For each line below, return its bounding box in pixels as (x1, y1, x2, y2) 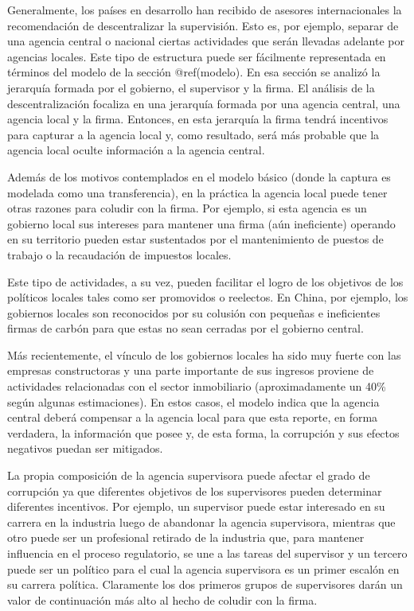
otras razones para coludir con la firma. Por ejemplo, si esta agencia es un (7, 200, 367, 216)
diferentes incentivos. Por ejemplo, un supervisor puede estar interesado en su (7, 498, 385, 515)
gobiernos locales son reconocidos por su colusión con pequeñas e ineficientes (7, 304, 381, 321)
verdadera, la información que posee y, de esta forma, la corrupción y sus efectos (7, 424, 400, 441)
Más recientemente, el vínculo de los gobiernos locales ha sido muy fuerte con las (7, 346, 401, 363)
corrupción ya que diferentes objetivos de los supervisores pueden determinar (7, 482, 382, 499)
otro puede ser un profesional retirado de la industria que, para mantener (7, 529, 365, 546)
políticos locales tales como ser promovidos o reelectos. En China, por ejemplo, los (7, 289, 408, 305)
